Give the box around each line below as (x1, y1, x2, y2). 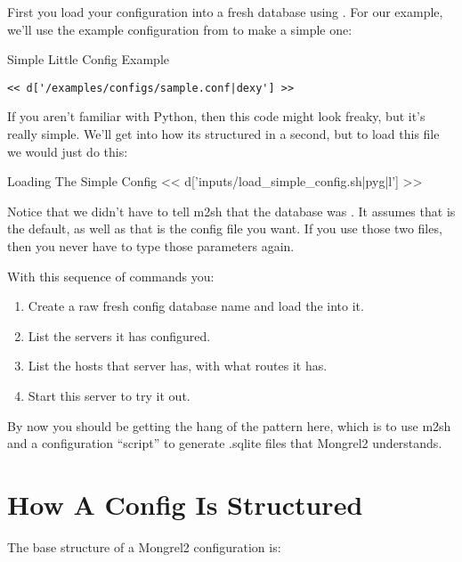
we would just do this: (7, 142, 128, 160)
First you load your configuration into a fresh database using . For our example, (7, 3, 443, 20)
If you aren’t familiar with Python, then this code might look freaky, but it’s (7, 107, 426, 126)
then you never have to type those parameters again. (7, 237, 295, 255)
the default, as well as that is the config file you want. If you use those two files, (7, 219, 442, 238)
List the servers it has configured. (28, 326, 211, 345)
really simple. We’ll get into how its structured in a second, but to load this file (7, 125, 440, 143)
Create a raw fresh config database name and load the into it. (28, 297, 364, 315)
